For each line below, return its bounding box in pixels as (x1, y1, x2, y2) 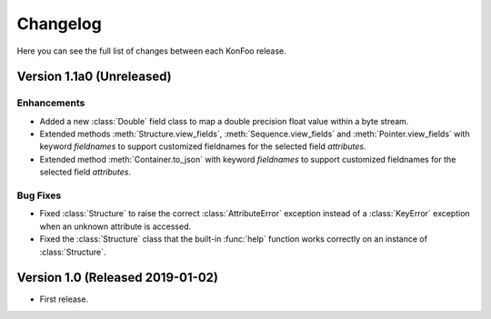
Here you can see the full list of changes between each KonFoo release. (16, 45, 286, 56)
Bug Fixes (16, 189, 62, 202)
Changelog (16, 14, 102, 34)
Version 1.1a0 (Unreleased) (16, 69, 172, 85)
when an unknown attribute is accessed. (39, 221, 191, 232)
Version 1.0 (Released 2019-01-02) (16, 270, 218, 285)
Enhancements (16, 96, 85, 109)
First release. (39, 294, 89, 304)
